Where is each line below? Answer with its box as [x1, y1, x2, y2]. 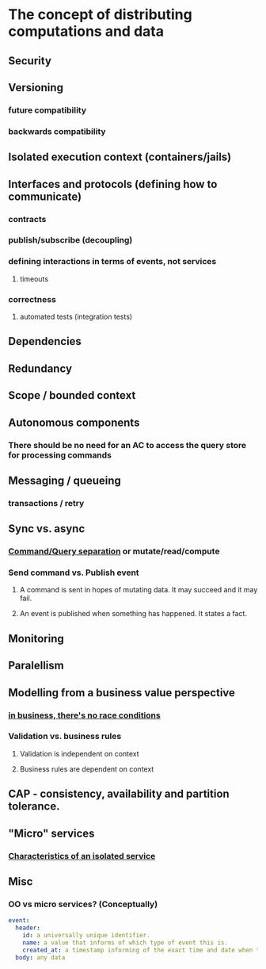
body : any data [15, 953, 66, 961]
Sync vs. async [8, 522, 85, 536]
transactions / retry [8, 497, 85, 508]
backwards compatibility [8, 125, 106, 136]
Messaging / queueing [8, 473, 121, 487]
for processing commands [8, 450, 112, 461]
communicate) [8, 190, 82, 203]
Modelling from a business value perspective [8, 686, 236, 699]
